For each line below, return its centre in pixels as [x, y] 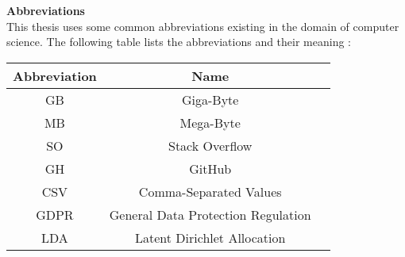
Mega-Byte [210, 122]
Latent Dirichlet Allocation [210, 237]
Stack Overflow [210, 145]
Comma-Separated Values [210, 191]
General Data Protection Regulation [210, 214]
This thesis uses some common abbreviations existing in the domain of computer [203, 26]
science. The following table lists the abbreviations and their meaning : [179, 42]
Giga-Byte [210, 99]
